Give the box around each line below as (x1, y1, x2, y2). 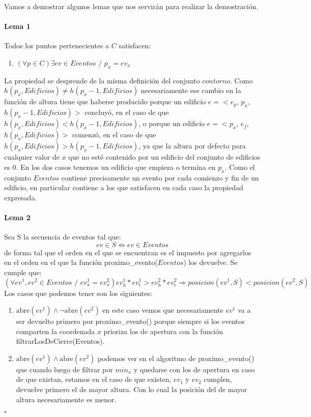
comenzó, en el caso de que (72, 129, 156, 140)
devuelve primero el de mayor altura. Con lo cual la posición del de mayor (16, 384, 247, 395)
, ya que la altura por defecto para (138, 140, 246, 151)
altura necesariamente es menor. (16, 394, 117, 404)
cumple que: (4, 266, 42, 277)
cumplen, (204, 374, 232, 384)
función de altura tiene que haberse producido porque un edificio (4, 96, 206, 107)
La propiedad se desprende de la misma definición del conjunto (4, 75, 200, 85)
